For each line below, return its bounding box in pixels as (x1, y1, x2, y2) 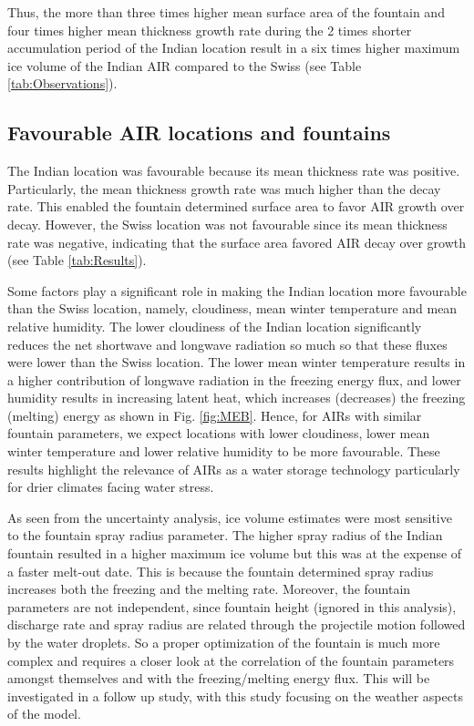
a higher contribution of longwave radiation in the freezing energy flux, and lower (7, 370, 461, 389)
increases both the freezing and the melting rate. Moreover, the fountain (7, 579, 411, 598)
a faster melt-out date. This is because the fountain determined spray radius (7, 561, 434, 580)
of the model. (7, 704, 81, 723)
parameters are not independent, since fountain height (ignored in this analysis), (7, 597, 457, 616)
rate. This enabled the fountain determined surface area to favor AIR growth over (7, 197, 465, 216)
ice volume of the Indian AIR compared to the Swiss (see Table (7, 56, 362, 75)
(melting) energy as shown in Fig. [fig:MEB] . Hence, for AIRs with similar (7, 405, 422, 424)
